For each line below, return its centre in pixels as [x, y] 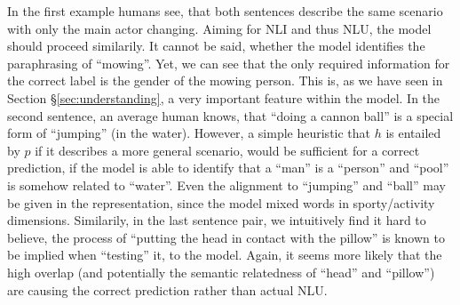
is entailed [413, 133]
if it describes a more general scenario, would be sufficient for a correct [227, 150]
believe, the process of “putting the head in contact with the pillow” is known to [226, 237]
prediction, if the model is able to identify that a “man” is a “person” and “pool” [228, 168]
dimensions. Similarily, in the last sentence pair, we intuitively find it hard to [217, 220]
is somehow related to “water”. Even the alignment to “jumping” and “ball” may [226, 185]
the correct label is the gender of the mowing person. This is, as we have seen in [225, 80]
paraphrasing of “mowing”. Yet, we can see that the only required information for [229, 63]
